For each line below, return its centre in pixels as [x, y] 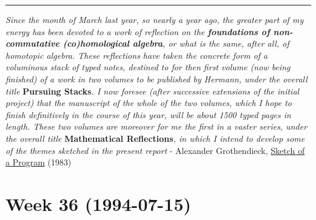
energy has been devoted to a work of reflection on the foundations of [138, 31]
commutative [32, 43]
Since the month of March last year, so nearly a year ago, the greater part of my [155, 19]
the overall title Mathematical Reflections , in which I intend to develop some [155, 138]
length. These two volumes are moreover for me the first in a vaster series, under [156, 126]
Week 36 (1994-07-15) [99, 203]
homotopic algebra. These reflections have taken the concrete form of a [137, 55]
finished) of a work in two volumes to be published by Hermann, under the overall [156, 78]
